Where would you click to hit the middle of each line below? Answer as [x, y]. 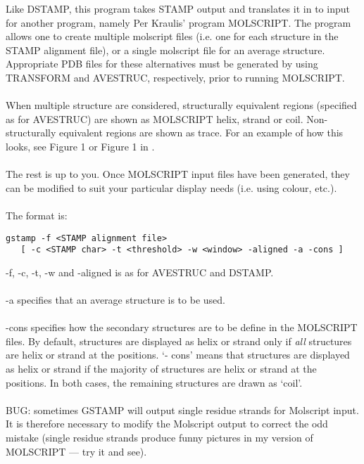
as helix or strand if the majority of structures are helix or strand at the [161, 368]
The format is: [37, 215]
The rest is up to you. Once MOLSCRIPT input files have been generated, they [178, 174]
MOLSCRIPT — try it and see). [76, 451]
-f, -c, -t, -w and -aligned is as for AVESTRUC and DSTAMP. [140, 272]
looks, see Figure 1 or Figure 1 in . [80, 146]
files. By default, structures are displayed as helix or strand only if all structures [179, 341]
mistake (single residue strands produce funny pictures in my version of [159, 437]
